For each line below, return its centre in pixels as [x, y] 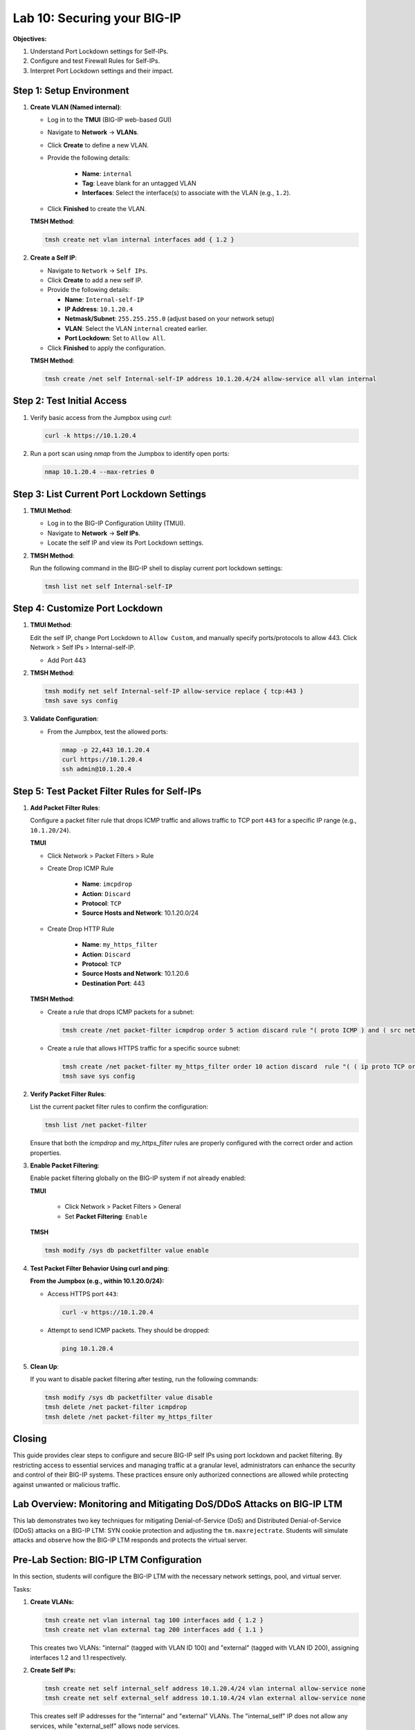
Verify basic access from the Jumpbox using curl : [101, 417]
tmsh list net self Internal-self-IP [109, 586]
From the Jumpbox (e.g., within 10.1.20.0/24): [97, 1281]
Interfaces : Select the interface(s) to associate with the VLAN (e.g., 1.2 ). [186, 193]
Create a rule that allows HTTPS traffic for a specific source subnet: [144, 1048]
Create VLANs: [52, 1601]
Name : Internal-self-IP [104, 299]
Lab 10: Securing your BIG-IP [97, 18]
